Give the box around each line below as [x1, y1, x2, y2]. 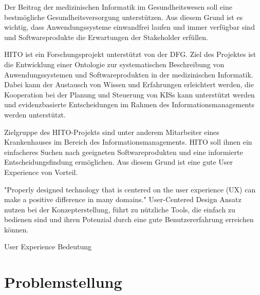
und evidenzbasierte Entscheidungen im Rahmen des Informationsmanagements [4, 99, 254, 110]
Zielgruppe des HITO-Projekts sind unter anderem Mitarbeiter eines [4, 126, 219, 137]
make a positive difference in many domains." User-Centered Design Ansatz [4, 194, 242, 205]
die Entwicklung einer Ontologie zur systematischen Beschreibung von [4, 58, 225, 69]
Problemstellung [4, 271, 122, 292]
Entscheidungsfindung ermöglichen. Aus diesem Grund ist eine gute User [4, 156, 233, 167]
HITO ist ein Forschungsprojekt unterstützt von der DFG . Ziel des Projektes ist [4, 49, 256, 60]
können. [4, 224, 29, 234]
